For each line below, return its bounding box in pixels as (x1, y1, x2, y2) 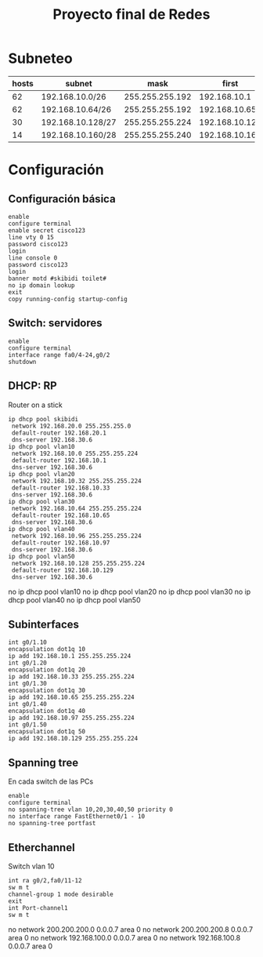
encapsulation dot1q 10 (8, 646, 86, 653)
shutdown (8, 358, 37, 366)
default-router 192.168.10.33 (11, 484, 110, 492)
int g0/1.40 (8, 700, 47, 708)
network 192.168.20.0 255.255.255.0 (11, 422, 131, 430)
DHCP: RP (8, 379, 57, 393)
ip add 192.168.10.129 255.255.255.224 (8, 735, 139, 743)
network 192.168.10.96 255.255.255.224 (11, 532, 142, 540)
